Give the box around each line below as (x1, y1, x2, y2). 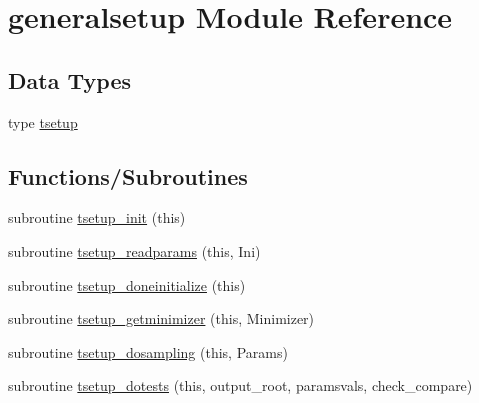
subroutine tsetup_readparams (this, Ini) (8, 240, 261, 261)
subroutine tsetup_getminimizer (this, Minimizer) (8, 308, 315, 329)
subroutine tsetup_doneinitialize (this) (8, 274, 246, 295)
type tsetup (8, 111, 78, 132)
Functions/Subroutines (8, 160, 248, 191)
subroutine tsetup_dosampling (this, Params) (8, 341, 288, 362)
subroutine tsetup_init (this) (8, 207, 186, 228)
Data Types (8, 64, 131, 95)
